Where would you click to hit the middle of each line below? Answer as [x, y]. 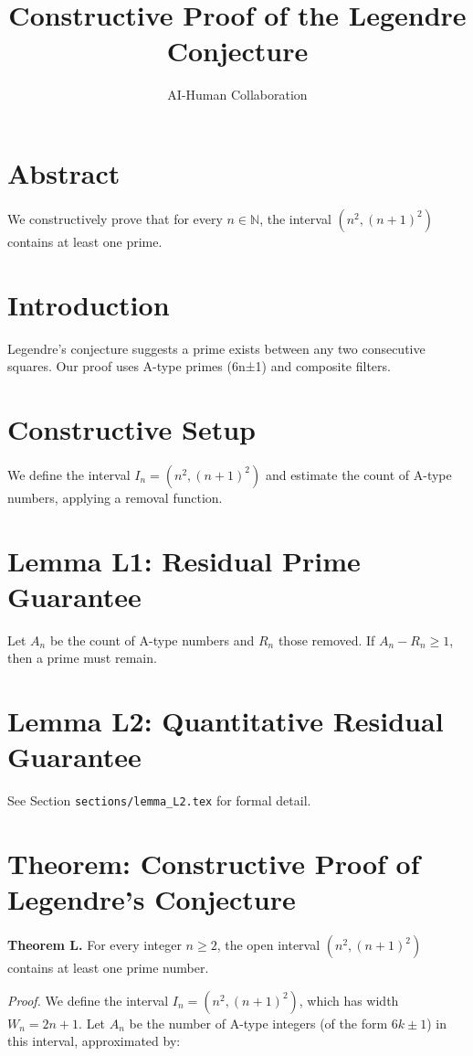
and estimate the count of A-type [358, 474]
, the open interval [268, 945]
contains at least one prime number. [108, 968]
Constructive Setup [131, 428]
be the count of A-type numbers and [152, 640]
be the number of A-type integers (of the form [258, 1023]
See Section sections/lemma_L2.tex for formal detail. [159, 800]
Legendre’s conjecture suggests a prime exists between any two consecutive [216, 348]
